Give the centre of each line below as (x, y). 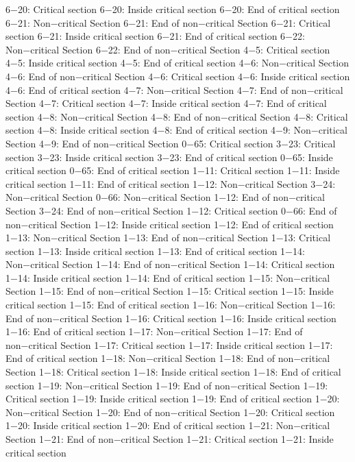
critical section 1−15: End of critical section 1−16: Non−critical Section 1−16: (171, 305)
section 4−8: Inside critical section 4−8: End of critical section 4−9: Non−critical (176, 130)
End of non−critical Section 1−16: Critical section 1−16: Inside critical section (171, 318)
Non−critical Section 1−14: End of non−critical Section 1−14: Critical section (170, 264)
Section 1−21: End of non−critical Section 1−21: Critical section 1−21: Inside (170, 439)
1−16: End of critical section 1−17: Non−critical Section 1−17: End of (154, 331)
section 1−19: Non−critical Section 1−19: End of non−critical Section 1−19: (167, 385)
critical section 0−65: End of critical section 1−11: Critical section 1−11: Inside (173, 170)
